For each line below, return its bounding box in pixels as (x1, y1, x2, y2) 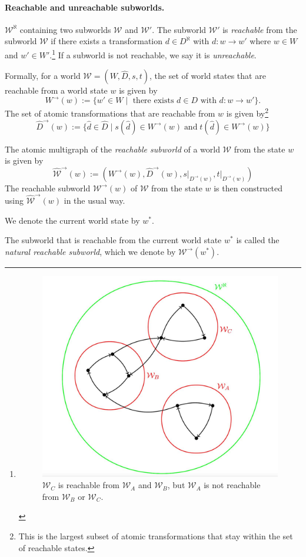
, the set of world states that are (149, 69, 266, 82)
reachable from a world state (5, 84, 108, 97)
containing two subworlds (19, 23, 111, 35)
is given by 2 (226, 105, 269, 119)
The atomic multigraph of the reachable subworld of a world (5, 142, 220, 155)
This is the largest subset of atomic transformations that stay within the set (18, 530, 293, 542)
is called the (236, 234, 280, 246)
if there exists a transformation (51, 35, 163, 47)
